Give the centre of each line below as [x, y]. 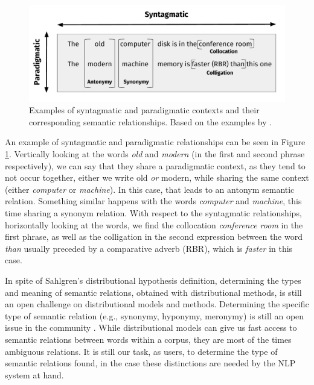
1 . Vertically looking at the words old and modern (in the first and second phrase [155, 154]
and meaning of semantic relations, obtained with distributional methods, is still [153, 292]
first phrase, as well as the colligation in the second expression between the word [154, 236]
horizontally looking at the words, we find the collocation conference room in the [154, 224]
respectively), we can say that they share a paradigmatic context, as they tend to [155, 165]
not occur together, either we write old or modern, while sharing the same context [157, 177]
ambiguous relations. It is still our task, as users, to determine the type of [141, 351]
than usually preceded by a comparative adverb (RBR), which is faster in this [149, 248]
